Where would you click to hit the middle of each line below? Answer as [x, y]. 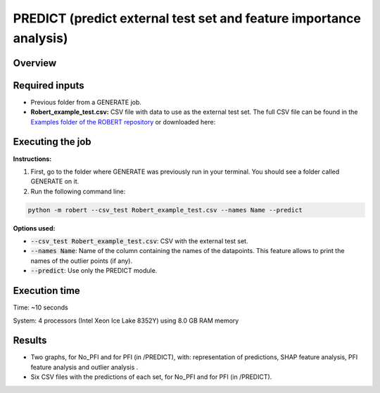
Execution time [46, 291]
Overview [35, 63]
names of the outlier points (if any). [82, 261]
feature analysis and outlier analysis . [84, 367]
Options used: [34, 228]
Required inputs [49, 85]
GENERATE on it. [55, 181]
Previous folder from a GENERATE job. [86, 102]
